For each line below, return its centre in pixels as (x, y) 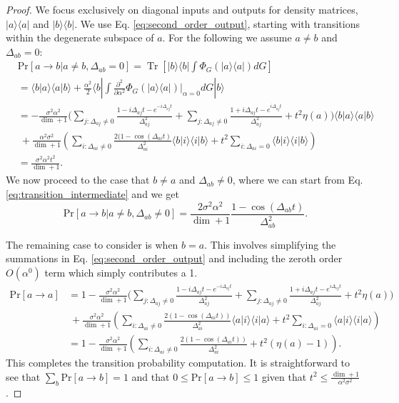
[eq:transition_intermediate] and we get (92, 193)
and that (151, 376)
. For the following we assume (227, 38)
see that (23, 376)
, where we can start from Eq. (298, 180)
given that (284, 376)
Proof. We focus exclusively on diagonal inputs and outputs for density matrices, (182, 9)
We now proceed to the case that (78, 180)
